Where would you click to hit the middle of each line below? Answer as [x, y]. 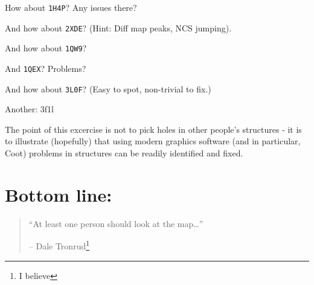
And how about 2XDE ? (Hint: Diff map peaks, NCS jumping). [118, 27]
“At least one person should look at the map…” [116, 223]
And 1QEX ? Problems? [46, 68]
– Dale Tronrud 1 [59, 245]
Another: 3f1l [29, 109]
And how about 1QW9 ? [46, 48]
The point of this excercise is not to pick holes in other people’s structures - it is [153, 129]
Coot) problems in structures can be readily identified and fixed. [124, 153]
